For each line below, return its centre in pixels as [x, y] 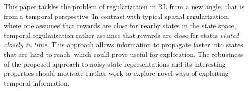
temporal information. [37, 82]
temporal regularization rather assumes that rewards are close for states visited [121, 35]
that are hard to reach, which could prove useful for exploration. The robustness [124, 54]
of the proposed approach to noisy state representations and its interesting [115, 64]
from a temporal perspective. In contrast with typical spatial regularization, [117, 16]
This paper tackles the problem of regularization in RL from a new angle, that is [124, 6]
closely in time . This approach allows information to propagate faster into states [124, 45]
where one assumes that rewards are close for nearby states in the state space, [120, 26]
